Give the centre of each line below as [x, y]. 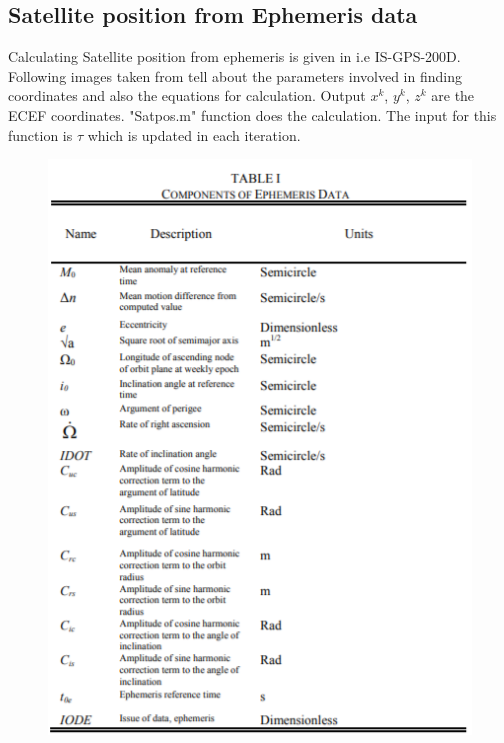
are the [453, 95]
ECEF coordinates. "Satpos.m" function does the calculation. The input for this [252, 114]
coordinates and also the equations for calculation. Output [187, 95]
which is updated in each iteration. [194, 134]
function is [40, 134]
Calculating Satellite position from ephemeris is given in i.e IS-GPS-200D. [234, 56]
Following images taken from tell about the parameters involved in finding [235, 75]
